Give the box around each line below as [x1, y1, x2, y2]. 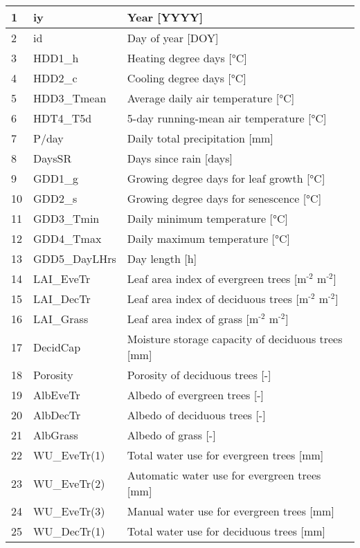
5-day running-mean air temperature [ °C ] [127, 110, 327, 126]
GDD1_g [33, 170, 79, 186]
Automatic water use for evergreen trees [127, 467, 321, 483]
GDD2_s [33, 190, 78, 206]
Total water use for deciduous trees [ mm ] [127, 523, 325, 539]
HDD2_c [33, 70, 78, 86]
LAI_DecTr [33, 291, 91, 307]
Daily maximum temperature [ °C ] [127, 230, 291, 246]
